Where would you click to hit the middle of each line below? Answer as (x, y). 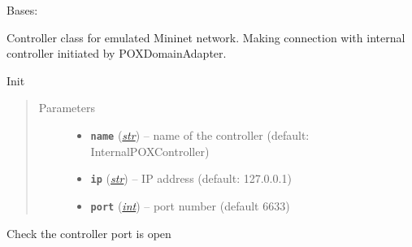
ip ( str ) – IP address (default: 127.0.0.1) (191, 178)
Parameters (67, 108)
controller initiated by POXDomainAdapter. (117, 53)
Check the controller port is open (89, 233)
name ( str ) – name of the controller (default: (200, 134)
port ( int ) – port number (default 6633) (190, 205)
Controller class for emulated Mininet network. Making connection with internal (206, 37)
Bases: (22, 10)
